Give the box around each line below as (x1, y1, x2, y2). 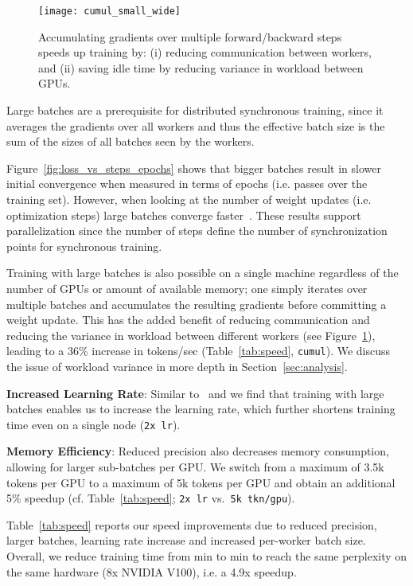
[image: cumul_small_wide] (38, 6, 181, 17)
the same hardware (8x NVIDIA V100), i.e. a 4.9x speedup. (6, 563, 297, 580)
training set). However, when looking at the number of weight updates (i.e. (6, 191, 372, 207)
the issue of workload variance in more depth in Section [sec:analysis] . (6, 358, 348, 374)
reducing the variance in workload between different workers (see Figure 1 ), (6, 326, 376, 343)
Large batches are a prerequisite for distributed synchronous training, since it (6, 102, 384, 119)
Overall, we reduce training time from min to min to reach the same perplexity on (6, 548, 407, 565)
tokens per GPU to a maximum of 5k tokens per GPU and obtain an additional (6, 474, 395, 490)
